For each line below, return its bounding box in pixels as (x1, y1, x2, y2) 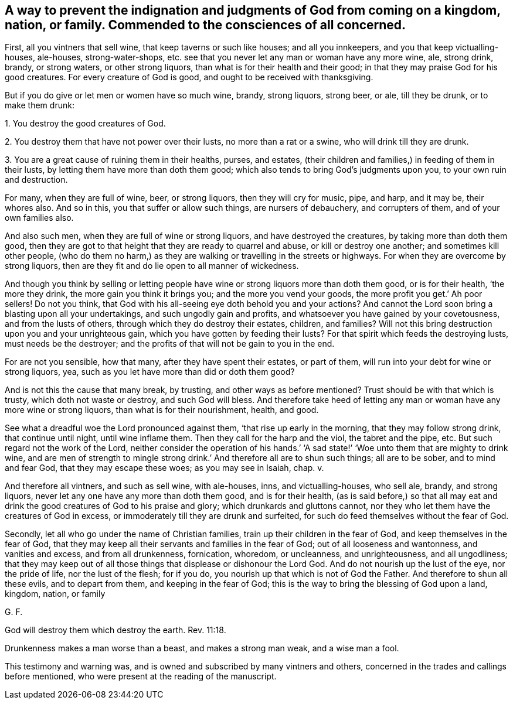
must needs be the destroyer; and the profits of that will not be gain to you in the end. (5, 339, 335, 349)
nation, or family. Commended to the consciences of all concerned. (5, 18, 406, 32)
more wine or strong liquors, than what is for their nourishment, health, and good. (5, 405, 319, 415)
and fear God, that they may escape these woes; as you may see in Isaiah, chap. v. (5, 463, 324, 473)
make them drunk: (5, 100, 74, 111)
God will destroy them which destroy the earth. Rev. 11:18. (5, 625, 226, 635)
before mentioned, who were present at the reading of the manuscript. (5, 671, 277, 682)
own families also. (5, 213, 74, 223)
